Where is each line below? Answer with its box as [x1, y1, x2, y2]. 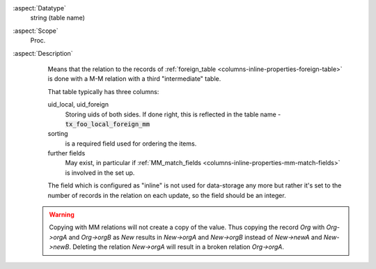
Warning [49, 210, 75, 219]
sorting [47, 130, 69, 138]
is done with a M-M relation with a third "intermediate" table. [47, 75, 221, 83]
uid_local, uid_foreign [47, 100, 109, 109]
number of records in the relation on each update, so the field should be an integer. [47, 191, 286, 199]
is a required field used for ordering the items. [65, 139, 197, 148]
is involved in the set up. [65, 168, 135, 177]
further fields [47, 149, 86, 157]
